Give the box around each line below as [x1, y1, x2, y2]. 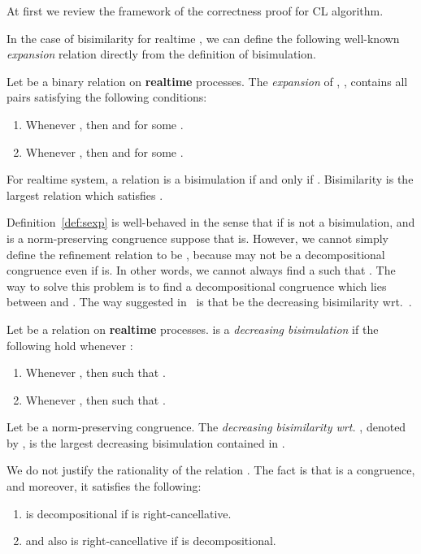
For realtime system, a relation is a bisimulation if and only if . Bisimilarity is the [7, 171, 414, 188]
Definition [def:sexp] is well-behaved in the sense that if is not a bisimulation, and [7, 214, 415, 231]
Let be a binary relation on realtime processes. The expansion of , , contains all [7, 72, 408, 89]
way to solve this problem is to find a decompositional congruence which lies [7, 277, 387, 294]
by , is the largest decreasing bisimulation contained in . [7, 434, 285, 451]
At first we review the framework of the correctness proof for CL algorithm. [7, 2, 384, 19]
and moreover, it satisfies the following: [7, 478, 202, 495]
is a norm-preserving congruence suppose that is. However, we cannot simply [7, 229, 389, 246]
